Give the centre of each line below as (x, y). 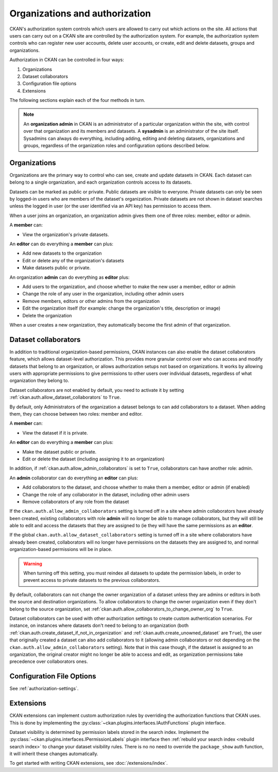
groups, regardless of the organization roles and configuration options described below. (117, 146)
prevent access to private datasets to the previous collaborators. (92, 580)
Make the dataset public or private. (59, 452)
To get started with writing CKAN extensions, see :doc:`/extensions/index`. (89, 763)
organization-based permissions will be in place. (61, 549)
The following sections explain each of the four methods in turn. (77, 100)
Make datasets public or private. (57, 268)
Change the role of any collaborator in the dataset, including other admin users (106, 494)
